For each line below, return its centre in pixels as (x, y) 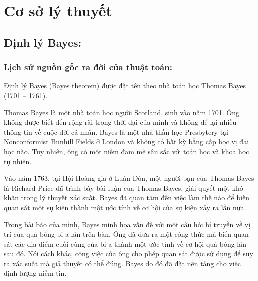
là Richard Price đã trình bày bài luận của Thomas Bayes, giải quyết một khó (124, 187)
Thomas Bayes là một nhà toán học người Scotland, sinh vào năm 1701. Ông (122, 112)
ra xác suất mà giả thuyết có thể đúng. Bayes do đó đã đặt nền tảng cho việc (123, 263)
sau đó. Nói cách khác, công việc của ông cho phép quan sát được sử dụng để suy (129, 253)
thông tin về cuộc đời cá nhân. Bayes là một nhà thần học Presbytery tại (116, 132)
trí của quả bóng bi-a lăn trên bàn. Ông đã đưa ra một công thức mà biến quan (126, 234)
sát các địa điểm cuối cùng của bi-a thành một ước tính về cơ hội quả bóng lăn (125, 243)
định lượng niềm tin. (35, 273)
